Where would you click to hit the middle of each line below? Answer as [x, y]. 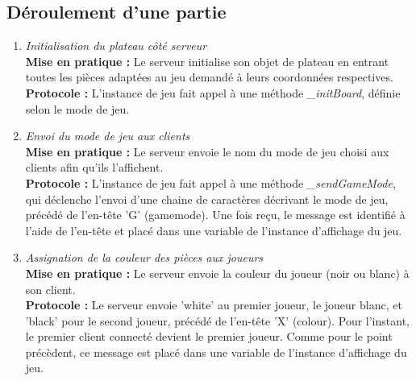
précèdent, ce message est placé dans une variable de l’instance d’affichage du [216, 352]
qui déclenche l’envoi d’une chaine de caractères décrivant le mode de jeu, [207, 199]
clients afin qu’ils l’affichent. [94, 167]
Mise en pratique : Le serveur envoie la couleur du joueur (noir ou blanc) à [217, 273]
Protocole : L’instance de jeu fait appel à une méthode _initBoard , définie [213, 92]
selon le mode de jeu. [77, 108]
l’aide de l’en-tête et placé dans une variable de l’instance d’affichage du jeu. [214, 230]
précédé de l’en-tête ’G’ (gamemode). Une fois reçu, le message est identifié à [215, 215]
